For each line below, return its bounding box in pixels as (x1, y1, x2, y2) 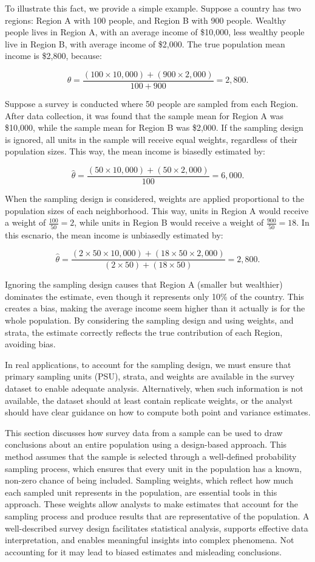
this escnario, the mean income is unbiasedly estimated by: (5, 228, 223, 241)
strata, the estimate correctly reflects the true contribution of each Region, (5, 325, 283, 338)
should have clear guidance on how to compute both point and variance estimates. (5, 406, 311, 418)
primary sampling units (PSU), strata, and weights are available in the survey (5, 370, 295, 383)
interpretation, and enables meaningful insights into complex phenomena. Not (5, 533, 294, 546)
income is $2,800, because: (5, 49, 102, 62)
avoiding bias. (5, 338, 56, 350)
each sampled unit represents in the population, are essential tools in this (5, 485, 277, 498)
